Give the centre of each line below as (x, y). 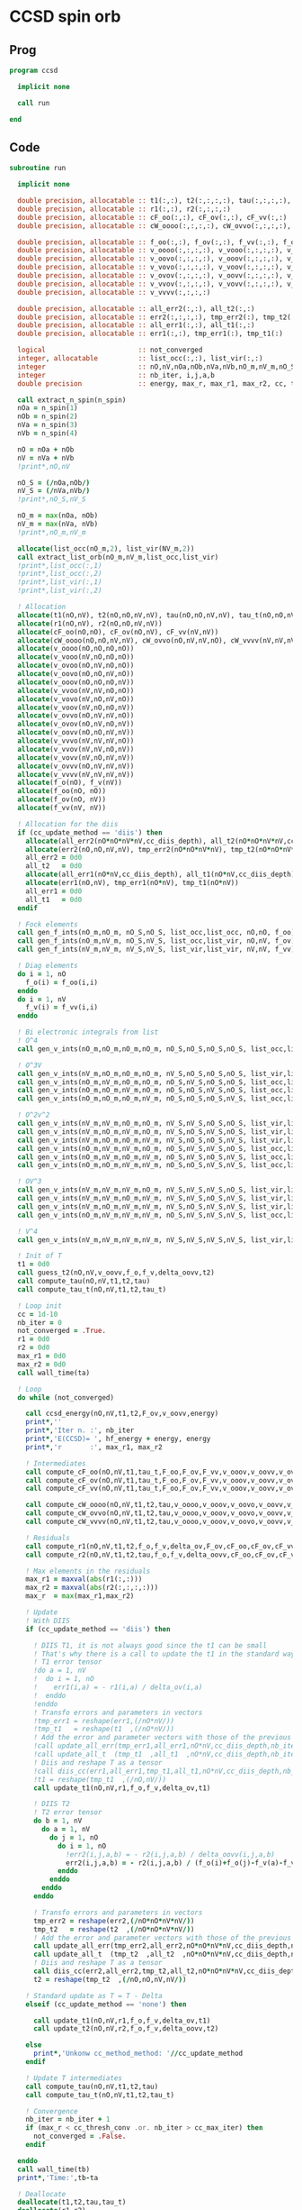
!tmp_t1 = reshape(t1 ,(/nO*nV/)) (104, 1729)
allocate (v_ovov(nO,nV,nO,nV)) (76, 724)
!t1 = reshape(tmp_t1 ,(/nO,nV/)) (100, 1779)
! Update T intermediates (74, 2078)
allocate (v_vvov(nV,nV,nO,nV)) (76, 749)
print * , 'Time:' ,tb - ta (58, 2178)
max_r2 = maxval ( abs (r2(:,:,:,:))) (92, 1588)
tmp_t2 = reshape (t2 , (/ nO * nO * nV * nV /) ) (114, 1929)
